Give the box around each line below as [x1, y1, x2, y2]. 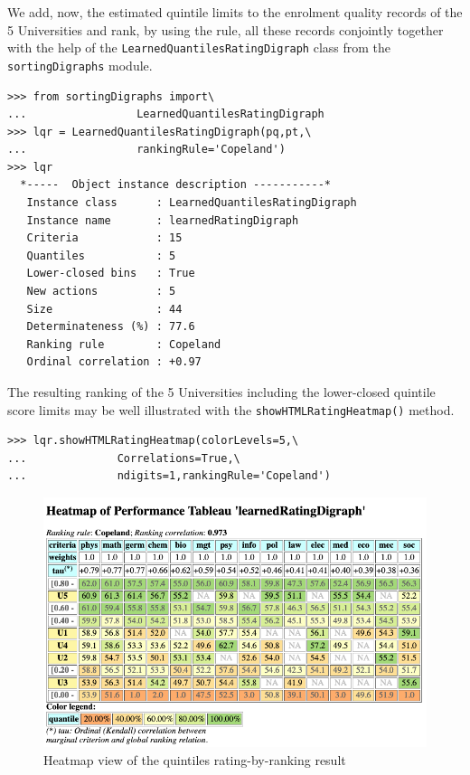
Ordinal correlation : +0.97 [26, 355, 202, 369]
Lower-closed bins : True [26, 267, 195, 280]
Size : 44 [26, 302, 183, 316]
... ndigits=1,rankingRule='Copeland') [7, 469, 331, 483]
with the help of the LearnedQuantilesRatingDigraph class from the [7, 38, 391, 57]
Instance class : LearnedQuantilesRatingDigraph [26, 196, 357, 210]
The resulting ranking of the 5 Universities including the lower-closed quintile [7, 383, 436, 401]
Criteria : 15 [26, 232, 183, 245]
